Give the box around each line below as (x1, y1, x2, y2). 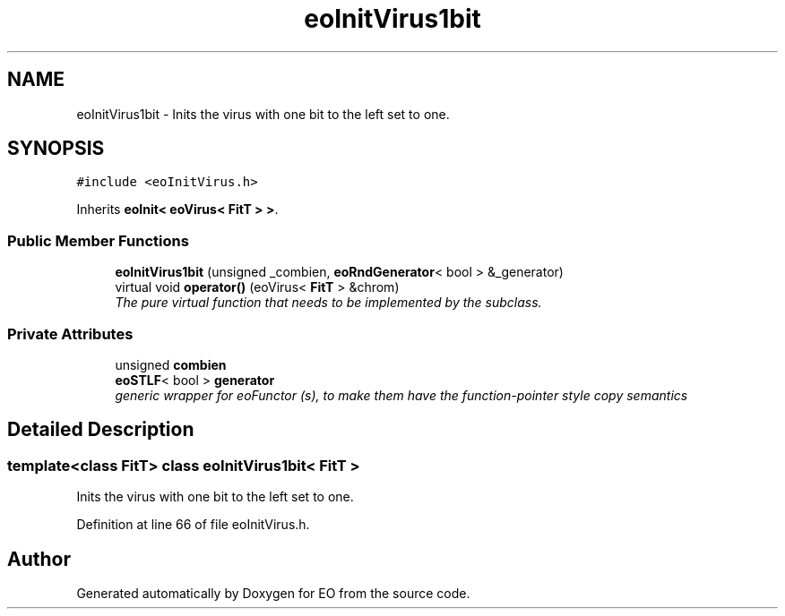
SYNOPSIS (7, 137, 105, 160)
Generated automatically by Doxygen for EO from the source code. (76, 586, 470, 601)
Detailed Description (7, 418, 194, 441)
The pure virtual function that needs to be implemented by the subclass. (115, 295, 542, 311)
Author (7, 547, 71, 570)
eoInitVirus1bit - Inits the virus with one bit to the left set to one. (76, 106, 450, 122)
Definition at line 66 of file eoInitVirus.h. (76, 517, 310, 533)
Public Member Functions (7, 231, 189, 250)
